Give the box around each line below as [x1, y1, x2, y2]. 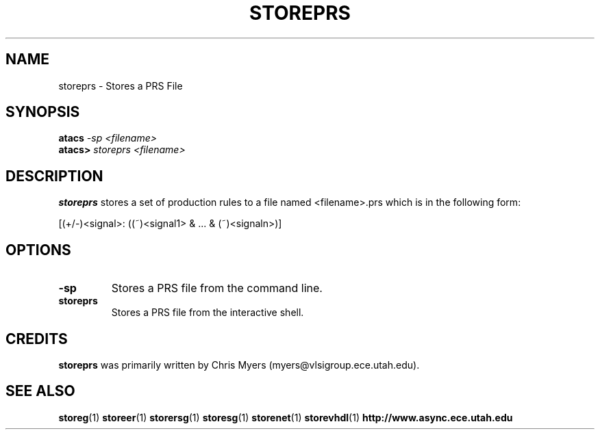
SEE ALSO [5, 382, 75, 400]
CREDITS [5, 330, 68, 347]
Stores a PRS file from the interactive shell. [111, 306, 304, 319]
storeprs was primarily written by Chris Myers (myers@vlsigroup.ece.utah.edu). [58, 358, 420, 371]
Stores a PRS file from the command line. [111, 281, 323, 295]
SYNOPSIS [5, 103, 80, 121]
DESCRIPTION [5, 167, 103, 185]
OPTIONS [5, 241, 71, 259]
